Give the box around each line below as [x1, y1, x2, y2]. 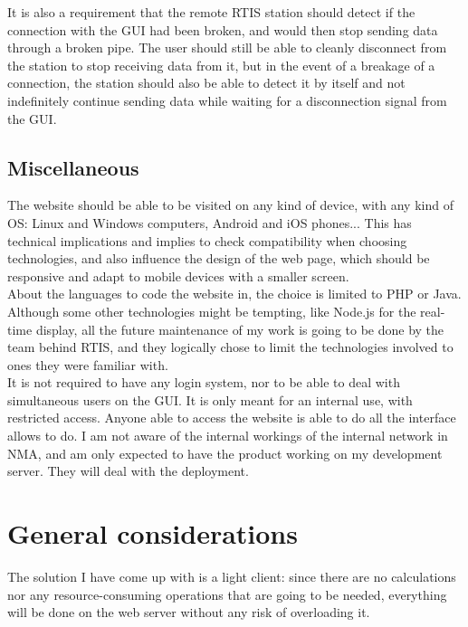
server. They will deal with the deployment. [7, 461, 249, 480]
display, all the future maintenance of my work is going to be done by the [35, 319, 444, 338]
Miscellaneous [7, 153, 139, 181]
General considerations [7, 515, 298, 552]
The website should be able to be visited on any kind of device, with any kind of [7, 195, 454, 214]
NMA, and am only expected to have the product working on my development [7, 443, 443, 462]
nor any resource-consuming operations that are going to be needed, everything [7, 584, 447, 603]
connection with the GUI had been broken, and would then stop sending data [7, 20, 438, 39]
